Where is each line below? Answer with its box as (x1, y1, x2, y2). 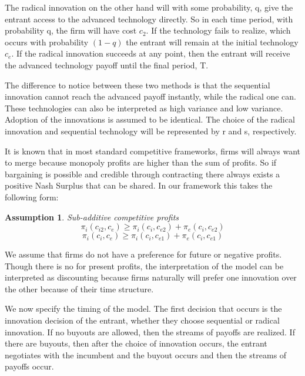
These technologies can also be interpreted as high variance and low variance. (5, 101, 283, 114)
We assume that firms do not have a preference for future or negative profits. (5, 248, 282, 260)
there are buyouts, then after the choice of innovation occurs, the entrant (5, 337, 267, 349)
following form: (5, 190, 59, 203)
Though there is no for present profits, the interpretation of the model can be (5, 259, 284, 272)
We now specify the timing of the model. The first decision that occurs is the (5, 302, 282, 315)
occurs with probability (5, 35, 89, 48)
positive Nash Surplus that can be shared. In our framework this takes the (5, 179, 273, 192)
